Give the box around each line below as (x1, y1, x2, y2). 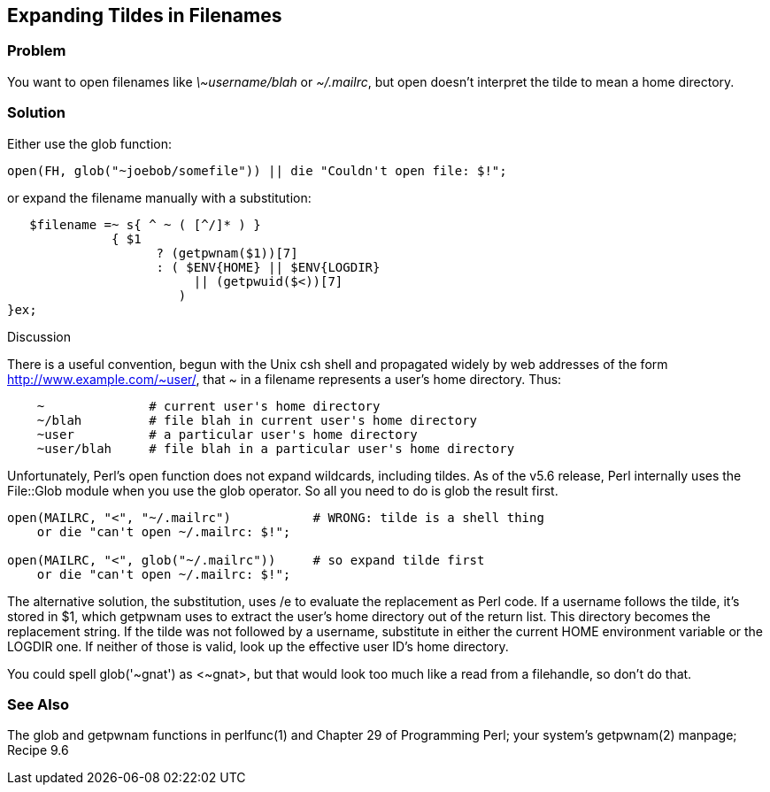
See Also (7, 695, 69, 713)
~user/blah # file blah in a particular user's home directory (36, 441, 515, 456)
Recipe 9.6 (7, 742, 69, 758)
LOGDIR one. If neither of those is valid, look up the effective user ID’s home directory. (7, 638, 509, 654)
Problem (7, 42, 66, 60)
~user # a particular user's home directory (36, 427, 418, 442)
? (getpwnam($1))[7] (156, 245, 298, 260)
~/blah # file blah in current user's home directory (36, 412, 478, 427)
